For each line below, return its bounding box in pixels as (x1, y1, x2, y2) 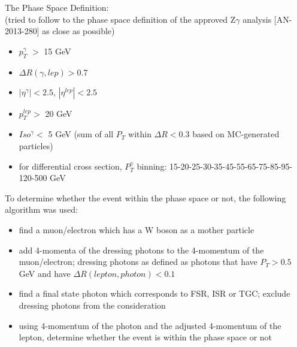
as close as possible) (42, 25, 115, 37)
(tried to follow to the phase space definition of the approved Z (5, 13, 236, 25)
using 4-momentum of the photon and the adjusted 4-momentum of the (19, 319, 281, 331)
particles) (19, 139, 53, 152)
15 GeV (44, 44, 71, 57)
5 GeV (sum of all (48, 128, 114, 140)
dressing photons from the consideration (19, 298, 166, 311)
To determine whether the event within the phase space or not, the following (5, 191, 286, 204)
